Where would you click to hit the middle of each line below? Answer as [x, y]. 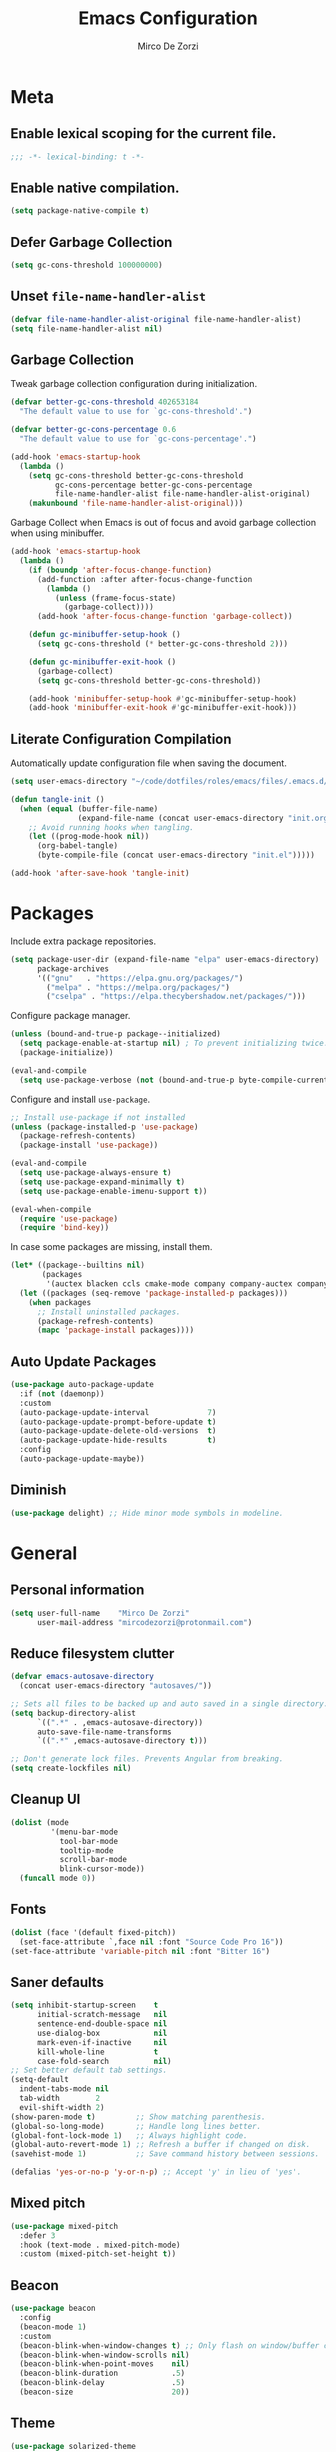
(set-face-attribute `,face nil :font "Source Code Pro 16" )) [151, 1942]
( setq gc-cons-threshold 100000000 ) [86, 265]
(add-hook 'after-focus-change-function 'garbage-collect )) [164, 617]
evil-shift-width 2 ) [62, 2107]
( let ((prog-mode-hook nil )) [89, 837]
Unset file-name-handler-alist [108, 296]
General [44, 1553]
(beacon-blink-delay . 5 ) [102, 2383]
